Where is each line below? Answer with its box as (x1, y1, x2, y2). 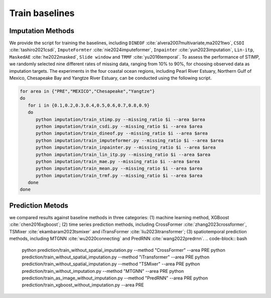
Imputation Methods (9, 27, 75, 35)
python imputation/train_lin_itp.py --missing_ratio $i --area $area (36, 152, 211, 158)
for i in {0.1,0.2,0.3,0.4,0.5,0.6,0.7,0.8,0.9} (28, 102, 150, 108)
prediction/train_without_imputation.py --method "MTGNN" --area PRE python (22, 268, 184, 274)
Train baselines (9, 8, 75, 19)
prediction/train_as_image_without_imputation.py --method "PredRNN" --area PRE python (22, 275, 208, 281)
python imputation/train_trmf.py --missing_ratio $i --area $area (36, 173, 203, 178)
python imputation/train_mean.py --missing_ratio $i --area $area (36, 166, 203, 172)
